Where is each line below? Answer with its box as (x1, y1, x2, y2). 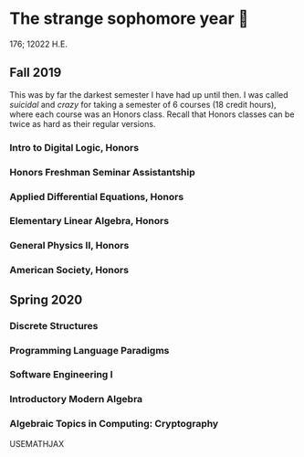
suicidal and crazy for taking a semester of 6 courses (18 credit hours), (9, 99, 277, 110)
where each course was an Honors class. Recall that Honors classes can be (9, 109, 295, 120)
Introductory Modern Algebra (9, 393, 143, 406)
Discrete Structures (9, 319, 99, 332)
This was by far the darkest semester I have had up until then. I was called (9, 89, 289, 100)
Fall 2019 (9, 65, 62, 80)
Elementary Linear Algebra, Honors (9, 215, 170, 228)
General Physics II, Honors (9, 239, 130, 252)
